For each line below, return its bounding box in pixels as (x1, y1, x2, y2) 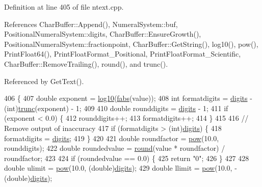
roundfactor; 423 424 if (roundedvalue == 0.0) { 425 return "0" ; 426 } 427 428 (4, 152, 249, 163)
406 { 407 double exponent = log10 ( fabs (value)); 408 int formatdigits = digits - (4, 93, 252, 103)
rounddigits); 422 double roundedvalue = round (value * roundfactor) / (4, 143, 225, 153)
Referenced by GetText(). (4, 75, 84, 86)
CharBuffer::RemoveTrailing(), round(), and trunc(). (4, 58, 168, 69)
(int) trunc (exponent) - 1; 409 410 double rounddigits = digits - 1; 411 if (4, 102, 228, 113)
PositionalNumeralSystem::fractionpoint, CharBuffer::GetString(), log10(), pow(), (4, 38, 258, 49)
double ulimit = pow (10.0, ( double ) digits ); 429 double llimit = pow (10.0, (4, 163, 232, 173)
